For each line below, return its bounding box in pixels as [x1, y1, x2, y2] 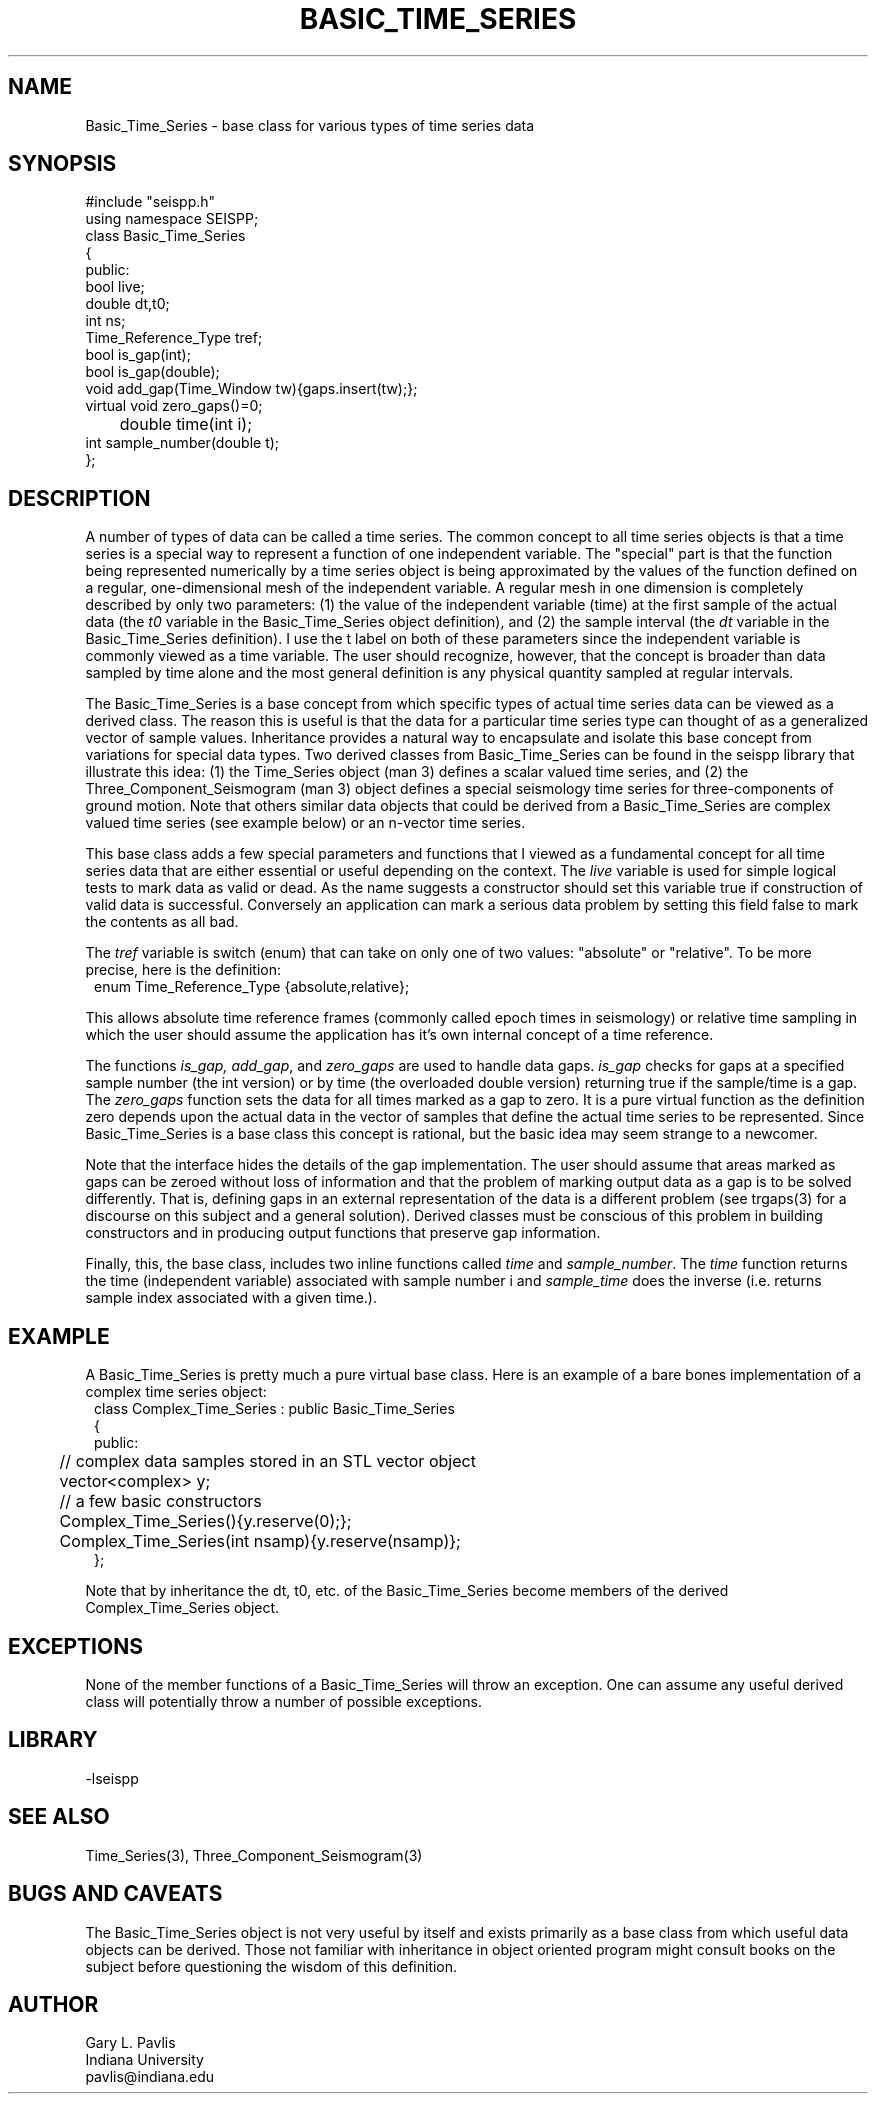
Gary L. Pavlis [85, 2034, 176, 2052]
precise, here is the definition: [85, 961, 281, 979]
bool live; [85, 278, 145, 296]
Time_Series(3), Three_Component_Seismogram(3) [85, 1846, 423, 1864]
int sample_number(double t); [85, 434, 280, 452]
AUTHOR [8, 1991, 99, 2017]
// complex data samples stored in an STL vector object [59, 1451, 476, 1472]
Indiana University [85, 2051, 204, 2069]
